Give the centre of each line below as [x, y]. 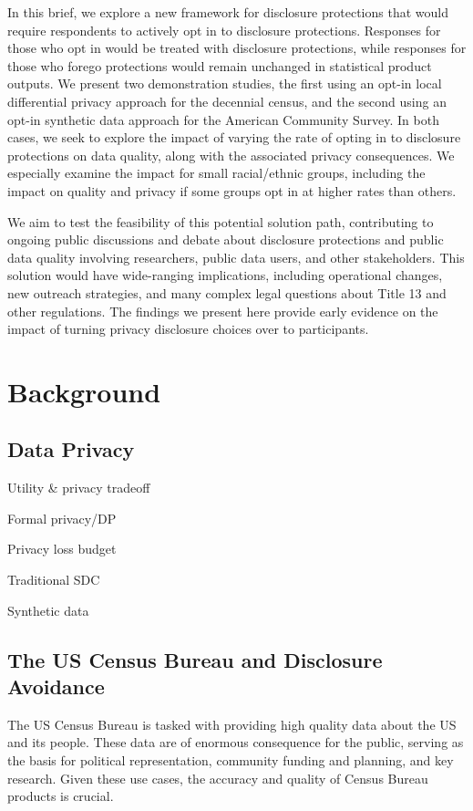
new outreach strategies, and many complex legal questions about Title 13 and [227, 292]
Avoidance [56, 686]
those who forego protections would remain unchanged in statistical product [220, 65]
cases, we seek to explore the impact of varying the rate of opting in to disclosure [234, 137]
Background [84, 391]
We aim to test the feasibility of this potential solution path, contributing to [221, 221]
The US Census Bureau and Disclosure [195, 659]
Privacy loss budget [62, 549]
